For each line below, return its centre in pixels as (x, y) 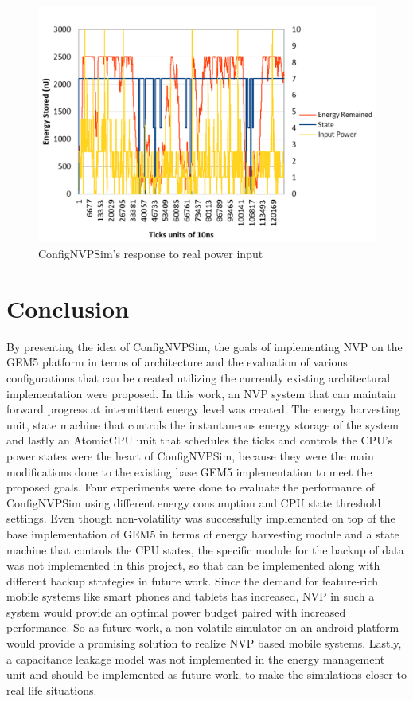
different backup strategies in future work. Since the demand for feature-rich (193, 580)
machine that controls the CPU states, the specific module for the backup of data (205, 549)
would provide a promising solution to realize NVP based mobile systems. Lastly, (204, 643)
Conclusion (68, 308)
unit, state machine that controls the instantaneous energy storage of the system (203, 424)
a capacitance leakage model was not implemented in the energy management (196, 658)
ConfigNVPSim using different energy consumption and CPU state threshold (194, 502)
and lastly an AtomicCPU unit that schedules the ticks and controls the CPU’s (200, 440)
